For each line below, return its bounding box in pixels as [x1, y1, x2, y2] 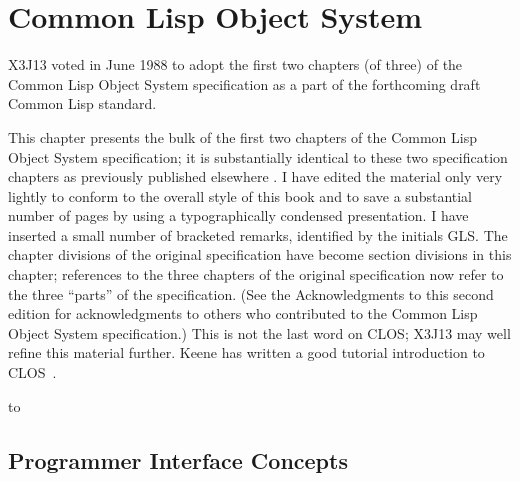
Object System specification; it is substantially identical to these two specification [8, 146, 508, 167]
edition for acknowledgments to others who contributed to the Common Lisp [8, 303, 478, 324]
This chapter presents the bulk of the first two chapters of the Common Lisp [8, 126, 477, 147]
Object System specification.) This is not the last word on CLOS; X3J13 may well [8, 322, 511, 343]
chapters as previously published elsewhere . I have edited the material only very [8, 166, 503, 187]
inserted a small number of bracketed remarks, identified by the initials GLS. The [8, 224, 508, 245]
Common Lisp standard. [8, 93, 157, 114]
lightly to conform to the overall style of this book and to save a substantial [8, 185, 473, 206]
